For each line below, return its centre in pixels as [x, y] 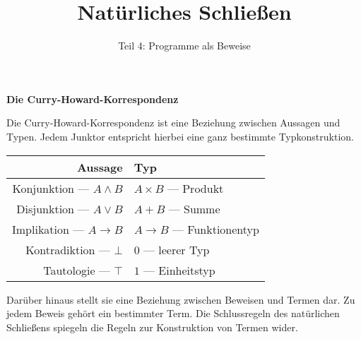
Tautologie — [77, 270]
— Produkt [195, 188]
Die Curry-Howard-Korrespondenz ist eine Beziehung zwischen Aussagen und [173, 123]
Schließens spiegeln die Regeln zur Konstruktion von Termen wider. [152, 327]
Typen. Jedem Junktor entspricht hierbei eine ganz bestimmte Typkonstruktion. [180, 136]
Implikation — [48, 229]
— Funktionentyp [215, 229]
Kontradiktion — [68, 249]
